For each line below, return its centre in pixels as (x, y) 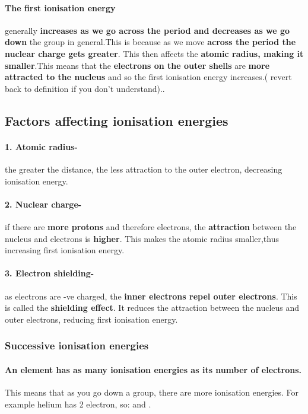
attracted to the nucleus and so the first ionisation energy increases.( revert (148, 77)
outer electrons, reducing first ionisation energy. (91, 319)
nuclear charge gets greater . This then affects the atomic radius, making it (154, 53)
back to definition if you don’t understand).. (85, 88)
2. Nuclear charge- (43, 204)
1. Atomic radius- (41, 146)
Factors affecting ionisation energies (117, 120)
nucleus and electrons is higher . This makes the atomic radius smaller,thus (142, 238)
